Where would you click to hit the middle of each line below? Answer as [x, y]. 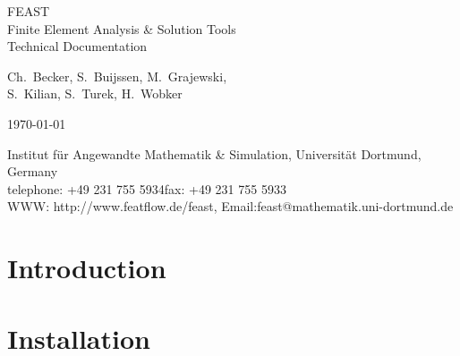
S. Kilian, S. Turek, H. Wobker [95, 93]
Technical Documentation [77, 46]
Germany [33, 171]
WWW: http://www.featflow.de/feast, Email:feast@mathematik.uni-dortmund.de [230, 206]
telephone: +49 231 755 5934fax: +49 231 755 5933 [147, 188]
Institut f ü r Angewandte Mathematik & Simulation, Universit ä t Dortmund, [214, 153]
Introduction [87, 268]
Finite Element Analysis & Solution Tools [122, 28]
